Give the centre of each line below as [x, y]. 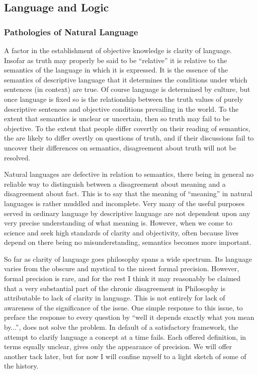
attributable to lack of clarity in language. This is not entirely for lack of [115, 298]
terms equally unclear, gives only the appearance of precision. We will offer [118, 346]
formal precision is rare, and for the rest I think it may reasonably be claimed [122, 278]
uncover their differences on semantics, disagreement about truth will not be [120, 147]
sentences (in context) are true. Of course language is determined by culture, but [127, 89]
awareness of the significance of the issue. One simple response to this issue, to [124, 307]
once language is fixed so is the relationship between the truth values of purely [124, 99]
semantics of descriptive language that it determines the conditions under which [126, 79]
